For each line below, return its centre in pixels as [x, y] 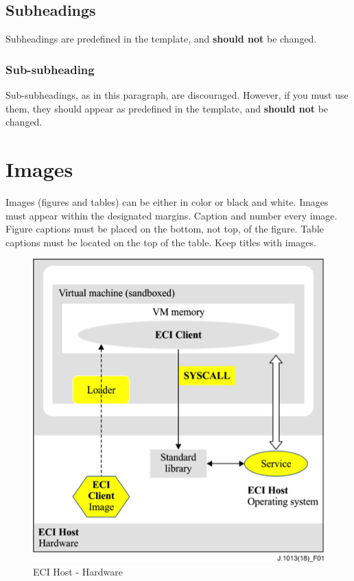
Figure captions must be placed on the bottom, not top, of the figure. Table [165, 229]
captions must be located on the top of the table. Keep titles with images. [161, 242]
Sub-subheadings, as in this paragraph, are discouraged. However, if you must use [177, 95]
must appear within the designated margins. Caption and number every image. [172, 215]
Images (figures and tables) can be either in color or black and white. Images [167, 201]
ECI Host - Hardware [78, 572]
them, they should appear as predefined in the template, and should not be [167, 108]
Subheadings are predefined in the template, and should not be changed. [161, 39]
